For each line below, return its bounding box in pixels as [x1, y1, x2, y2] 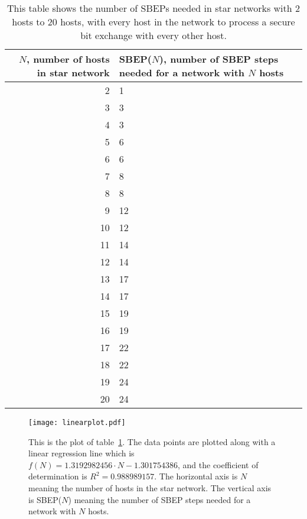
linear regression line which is [28, 447, 135, 459]
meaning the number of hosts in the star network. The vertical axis [28, 482, 272, 494]
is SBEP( [28, 493, 62, 505]
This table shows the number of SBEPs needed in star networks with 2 [7, 1, 300, 15]
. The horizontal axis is [154, 470, 238, 482]
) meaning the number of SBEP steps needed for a [68, 493, 251, 505]
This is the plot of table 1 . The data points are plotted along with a [28, 435, 276, 447]
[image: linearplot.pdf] [28, 419, 126, 427]
